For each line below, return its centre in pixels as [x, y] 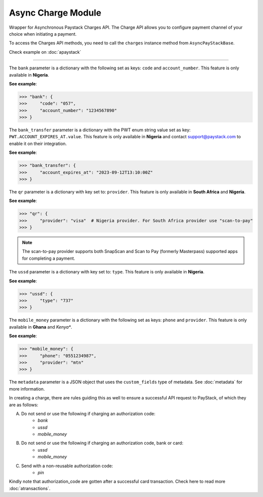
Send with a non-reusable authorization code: [67, 466]
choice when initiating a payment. [43, 34]
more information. [27, 389]
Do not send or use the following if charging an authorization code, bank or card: [102, 443]
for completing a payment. [49, 258]
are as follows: [24, 405]
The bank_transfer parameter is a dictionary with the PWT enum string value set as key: [100, 130]
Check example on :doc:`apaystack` [45, 52]
